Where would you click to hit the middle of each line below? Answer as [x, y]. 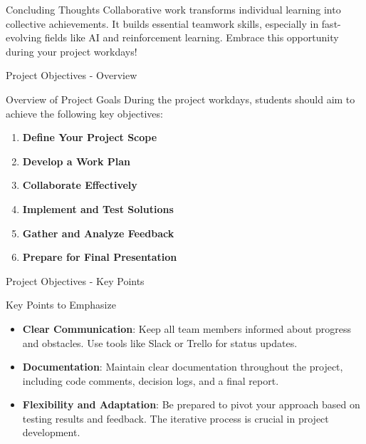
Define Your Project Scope [90, 137]
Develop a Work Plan [77, 161]
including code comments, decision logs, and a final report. [151, 380]
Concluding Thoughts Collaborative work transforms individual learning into [173, 9]
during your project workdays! [72, 51]
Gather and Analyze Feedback [98, 233]
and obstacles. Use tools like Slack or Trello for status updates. [160, 342]
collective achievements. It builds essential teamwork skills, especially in [162, 23]
